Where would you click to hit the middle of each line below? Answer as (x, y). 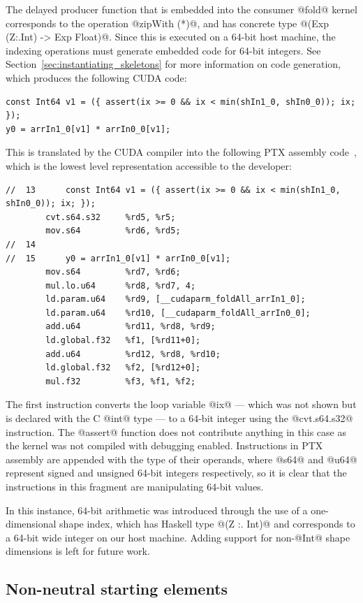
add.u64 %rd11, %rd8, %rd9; (131, 327)
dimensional (31, 524)
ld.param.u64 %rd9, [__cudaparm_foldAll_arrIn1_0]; (176, 299)
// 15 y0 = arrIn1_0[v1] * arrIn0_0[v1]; (118, 258)
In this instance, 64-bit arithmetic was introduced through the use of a (157, 510)
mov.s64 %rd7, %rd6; (113, 272)
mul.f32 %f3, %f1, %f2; (121, 381)
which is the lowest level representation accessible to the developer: (149, 165)
